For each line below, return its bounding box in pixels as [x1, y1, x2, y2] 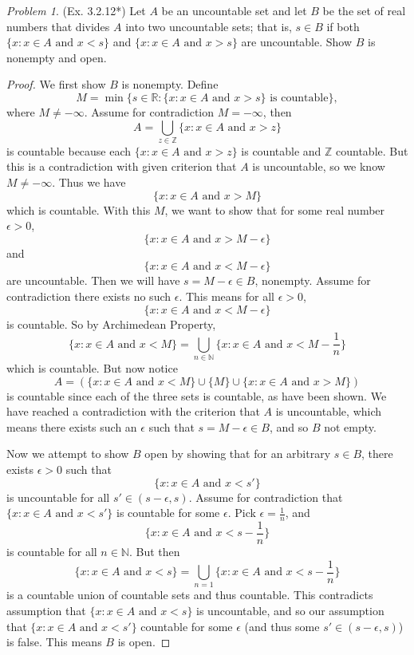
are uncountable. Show [241, 34, 353, 50]
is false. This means [6, 633, 102, 650]
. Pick [227, 504, 256, 521]
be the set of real [322, 2, 406, 18]
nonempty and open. [6, 49, 107, 65]
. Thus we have [52, 174, 126, 191]
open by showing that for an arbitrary [144, 445, 331, 462]
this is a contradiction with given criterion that [6, 158, 237, 175]
